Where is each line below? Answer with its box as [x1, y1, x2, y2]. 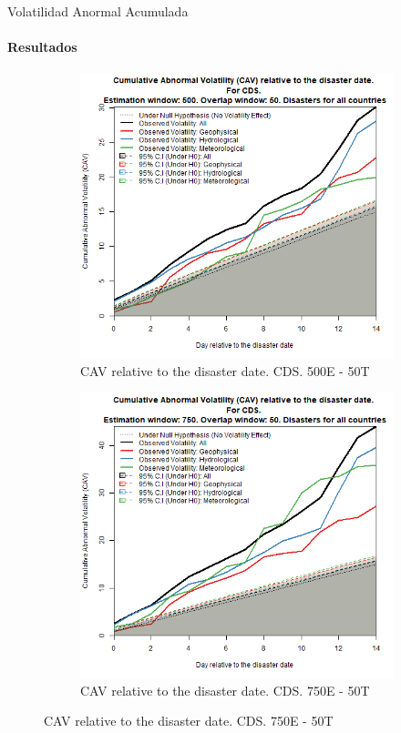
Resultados [7, 37, 77, 56]
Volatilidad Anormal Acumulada [7, 2, 189, 20]
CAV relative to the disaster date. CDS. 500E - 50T [80, 361, 370, 380]
